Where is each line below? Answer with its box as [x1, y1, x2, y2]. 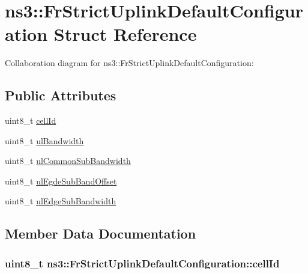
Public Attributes [5, 86, 116, 105]
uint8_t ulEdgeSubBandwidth [5, 195, 116, 207]
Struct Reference [53, 22, 197, 46]
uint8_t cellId [5, 114, 56, 127]
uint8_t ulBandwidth [5, 134, 84, 147]
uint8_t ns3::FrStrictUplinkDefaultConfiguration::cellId [5, 255, 280, 270]
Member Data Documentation [5, 224, 196, 243]
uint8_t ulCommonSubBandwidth [5, 154, 131, 167]
